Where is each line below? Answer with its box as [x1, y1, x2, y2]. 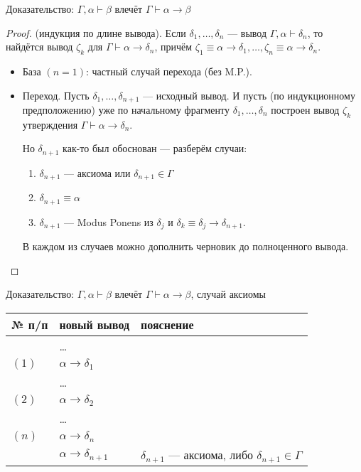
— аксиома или [64, 165, 131, 180]
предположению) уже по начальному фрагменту [22, 102, 230, 117]
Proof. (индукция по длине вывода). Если [6, 25, 186, 40]
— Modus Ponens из [64, 214, 153, 229]
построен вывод [271, 102, 340, 117]
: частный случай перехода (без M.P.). [86, 63, 252, 78]
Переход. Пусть [22, 87, 90, 102]
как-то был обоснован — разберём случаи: [63, 141, 247, 156]
